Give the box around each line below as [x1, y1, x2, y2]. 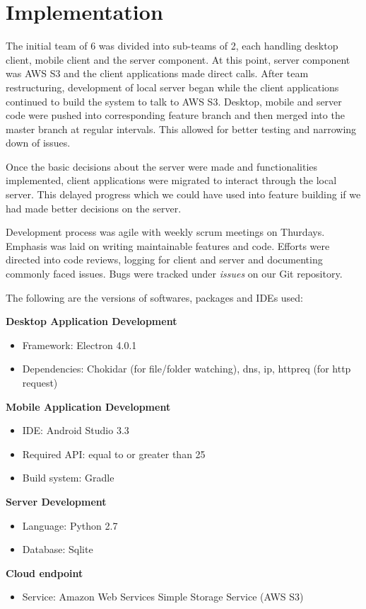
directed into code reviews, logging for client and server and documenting [6, 252, 323, 267]
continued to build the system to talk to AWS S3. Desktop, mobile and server [6, 93, 342, 108]
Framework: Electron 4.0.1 [22, 337, 137, 352]
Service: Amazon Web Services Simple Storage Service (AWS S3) [22, 589, 304, 604]
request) [22, 375, 58, 389]
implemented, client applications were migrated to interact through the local [6, 173, 337, 188]
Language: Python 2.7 [22, 518, 118, 533]
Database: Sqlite [22, 542, 93, 557]
